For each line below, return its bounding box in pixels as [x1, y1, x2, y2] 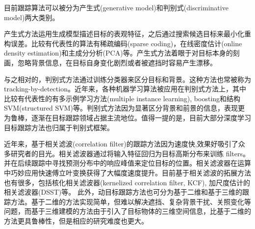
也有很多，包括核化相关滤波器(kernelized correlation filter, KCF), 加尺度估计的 [4, 177, 251, 187]
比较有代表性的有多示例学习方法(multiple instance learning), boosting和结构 [4, 93, 241, 103]
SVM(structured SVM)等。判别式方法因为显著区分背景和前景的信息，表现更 [4, 103, 245, 113]
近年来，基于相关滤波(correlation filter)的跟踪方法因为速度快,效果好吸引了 [4, 139, 238, 149]
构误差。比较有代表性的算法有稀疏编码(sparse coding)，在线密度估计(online [4, 38, 242, 48]
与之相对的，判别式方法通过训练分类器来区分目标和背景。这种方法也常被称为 [4, 74, 251, 84]
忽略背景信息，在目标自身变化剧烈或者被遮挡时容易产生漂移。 [17, 57, 217, 67]
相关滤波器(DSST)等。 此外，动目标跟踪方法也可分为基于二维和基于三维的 [4, 187, 242, 197]
